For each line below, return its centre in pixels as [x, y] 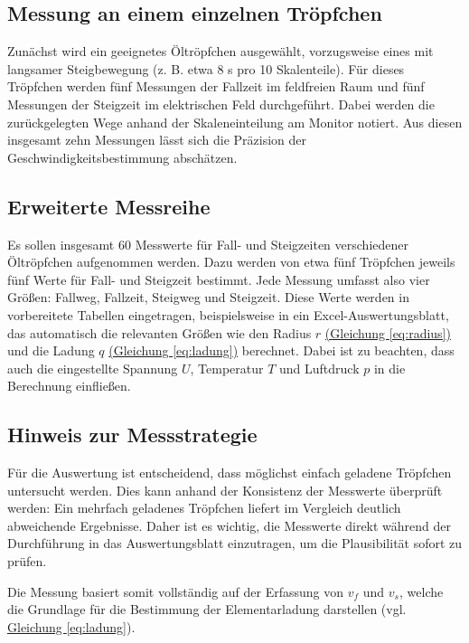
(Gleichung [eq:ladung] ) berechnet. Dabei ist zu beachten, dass [281, 350]
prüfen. [27, 561]
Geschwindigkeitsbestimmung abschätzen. [122, 157]
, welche [422, 591]
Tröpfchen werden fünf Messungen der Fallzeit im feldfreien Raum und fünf [216, 86]
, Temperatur [227, 368]
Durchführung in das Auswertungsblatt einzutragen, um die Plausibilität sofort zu [235, 543]
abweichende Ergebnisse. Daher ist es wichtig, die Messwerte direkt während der [230, 525]
